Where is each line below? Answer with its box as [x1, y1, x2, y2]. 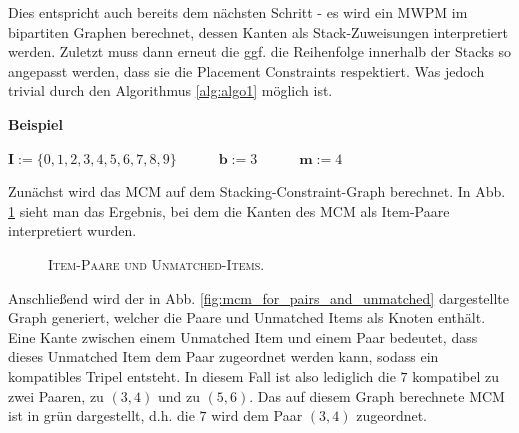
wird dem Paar [211, 405, 303, 426]
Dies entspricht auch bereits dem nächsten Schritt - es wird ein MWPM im [8, 2, 468, 22]
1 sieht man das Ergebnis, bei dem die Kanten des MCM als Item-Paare [8, 200, 450, 221]
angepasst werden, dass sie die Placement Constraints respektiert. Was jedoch [8, 60, 485, 81]
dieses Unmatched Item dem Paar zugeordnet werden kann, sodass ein [8, 346, 439, 367]
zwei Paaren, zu [8, 385, 104, 406]
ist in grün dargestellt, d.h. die [8, 405, 195, 426]
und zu [157, 385, 200, 406]
